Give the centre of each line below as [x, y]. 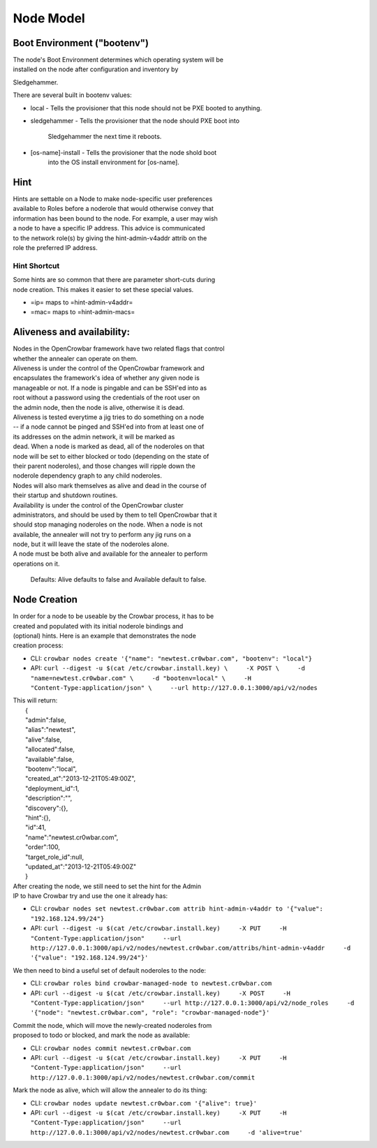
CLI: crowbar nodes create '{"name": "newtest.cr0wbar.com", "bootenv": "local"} [171, 658]
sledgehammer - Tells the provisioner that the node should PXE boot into [135, 121]
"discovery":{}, [47, 808]
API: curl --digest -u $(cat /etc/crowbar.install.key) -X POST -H [161, 993]
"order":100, [43, 847]
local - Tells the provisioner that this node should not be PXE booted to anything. [146, 108]
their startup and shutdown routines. [65, 495]
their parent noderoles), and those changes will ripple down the [104, 466]
